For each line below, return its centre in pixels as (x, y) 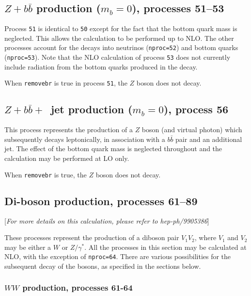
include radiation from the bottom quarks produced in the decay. (101, 66)
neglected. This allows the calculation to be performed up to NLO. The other (119, 38)
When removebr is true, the (46, 174)
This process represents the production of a (69, 130)
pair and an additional (209, 139)
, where (205, 237)
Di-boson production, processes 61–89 (101, 200)
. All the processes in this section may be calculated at (165, 247)
